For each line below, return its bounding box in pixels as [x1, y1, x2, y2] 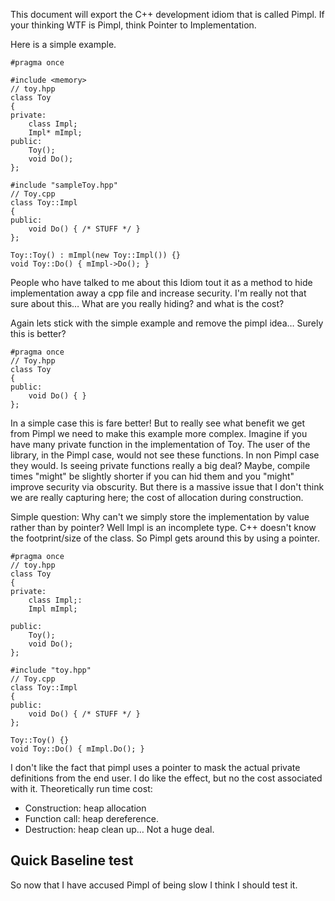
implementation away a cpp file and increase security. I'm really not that [10, 287, 307, 299]
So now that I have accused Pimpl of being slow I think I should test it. [10, 879, 298, 891]
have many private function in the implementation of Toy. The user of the [10, 439, 311, 450]
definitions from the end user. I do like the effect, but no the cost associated [10, 772, 323, 784]
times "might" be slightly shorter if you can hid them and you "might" [10, 470, 295, 482]
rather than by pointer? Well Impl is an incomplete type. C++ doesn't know [10, 522, 317, 533]
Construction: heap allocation [24, 802, 147, 814]
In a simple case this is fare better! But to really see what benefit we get [10, 417, 306, 429]
